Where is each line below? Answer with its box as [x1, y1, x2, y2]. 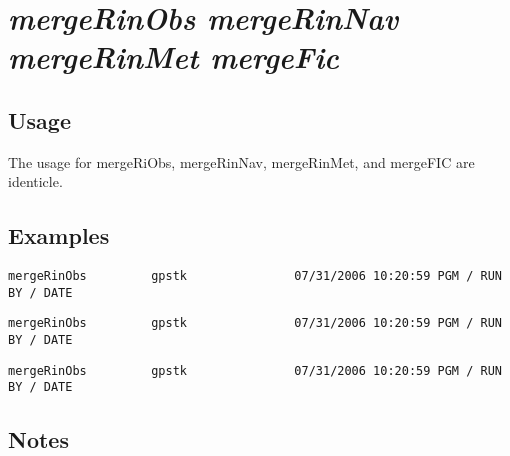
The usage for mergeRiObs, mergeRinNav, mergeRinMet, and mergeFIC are [8, 151, 475, 172]
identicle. [8, 171, 63, 192]
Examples [8, 220, 110, 251]
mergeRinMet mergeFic [8, 36, 339, 78]
